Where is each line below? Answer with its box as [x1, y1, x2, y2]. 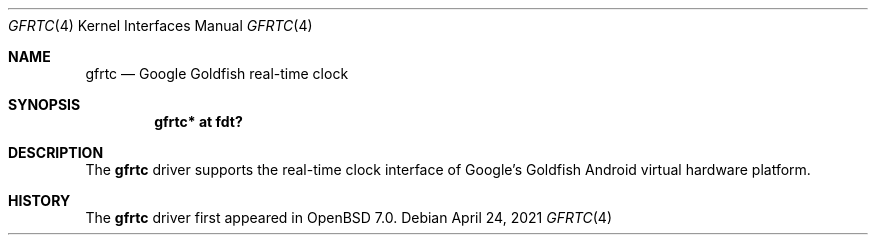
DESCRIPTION [8, 144, 104, 161]
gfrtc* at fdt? [154, 113, 243, 130]
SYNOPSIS [8, 96, 81, 113]
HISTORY [8, 192, 71, 209]
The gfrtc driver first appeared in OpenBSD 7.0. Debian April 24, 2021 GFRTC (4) [85, 209, 613, 226]
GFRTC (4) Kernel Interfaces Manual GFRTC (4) [8, 17, 313, 34]
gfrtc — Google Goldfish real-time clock [85, 65, 349, 82]
